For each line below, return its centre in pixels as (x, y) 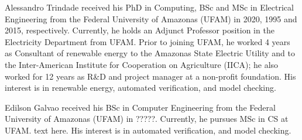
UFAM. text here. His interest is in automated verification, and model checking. (148, 130)
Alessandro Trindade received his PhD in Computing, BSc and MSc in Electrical (149, 7)
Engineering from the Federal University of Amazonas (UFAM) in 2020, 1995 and (151, 18)
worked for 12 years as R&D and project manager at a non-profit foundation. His (150, 76)
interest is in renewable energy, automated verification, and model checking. (140, 88)
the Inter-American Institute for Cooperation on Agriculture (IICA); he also (142, 64)
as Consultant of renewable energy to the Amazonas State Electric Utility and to (150, 53)
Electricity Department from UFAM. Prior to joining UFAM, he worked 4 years (147, 41)
